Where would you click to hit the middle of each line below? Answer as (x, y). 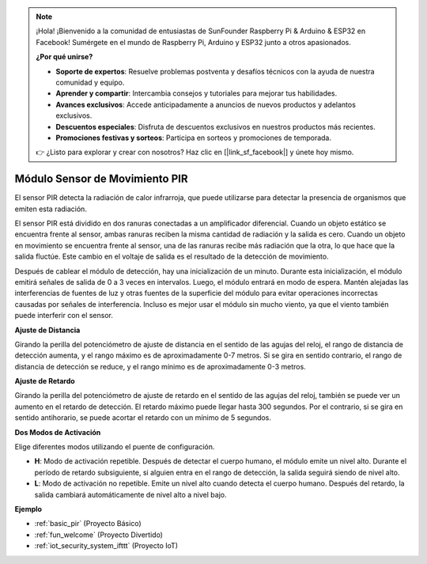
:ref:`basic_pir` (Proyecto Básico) (88, 524)
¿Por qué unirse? (64, 57)
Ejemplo (28, 509)
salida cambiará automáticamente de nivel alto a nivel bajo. (130, 494)
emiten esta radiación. (51, 209)
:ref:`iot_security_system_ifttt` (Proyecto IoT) (106, 546)
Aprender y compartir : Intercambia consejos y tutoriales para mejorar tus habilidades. (196, 93)
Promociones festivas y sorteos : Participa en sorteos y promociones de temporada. (194, 138)
